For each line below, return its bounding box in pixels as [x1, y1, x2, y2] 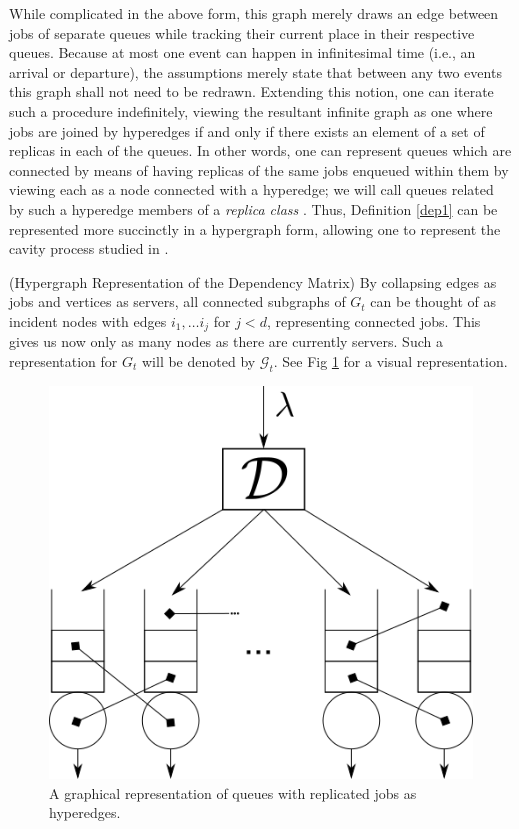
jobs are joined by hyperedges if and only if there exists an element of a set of [9, 120, 485, 141]
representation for [9, 350, 118, 371]
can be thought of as [370, 291, 497, 312]
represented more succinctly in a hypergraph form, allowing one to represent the [9, 218, 501, 239]
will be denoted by [141, 350, 256, 371]
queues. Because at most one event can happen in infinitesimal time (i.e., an [9, 42, 476, 63]
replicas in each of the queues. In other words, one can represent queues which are [9, 140, 512, 161]
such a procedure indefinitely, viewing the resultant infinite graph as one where [9, 100, 493, 121]
